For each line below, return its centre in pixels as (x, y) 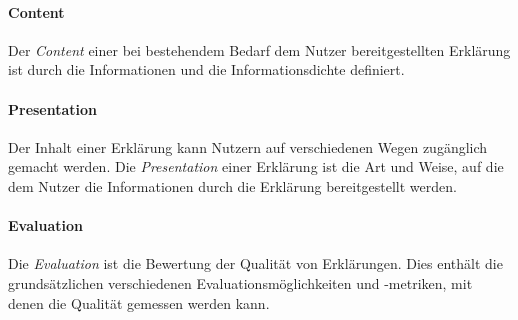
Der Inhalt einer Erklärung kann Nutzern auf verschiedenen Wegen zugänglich (248, 146)
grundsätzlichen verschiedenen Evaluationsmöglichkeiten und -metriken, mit (240, 282)
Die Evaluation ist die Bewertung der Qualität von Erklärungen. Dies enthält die (255, 263)
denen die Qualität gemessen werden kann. (139, 302)
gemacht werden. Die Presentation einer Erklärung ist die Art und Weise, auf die (256, 166)
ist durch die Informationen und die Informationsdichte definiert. (206, 69)
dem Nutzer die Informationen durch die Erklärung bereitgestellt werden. (232, 185)
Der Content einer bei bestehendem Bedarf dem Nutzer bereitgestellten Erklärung (259, 49)
